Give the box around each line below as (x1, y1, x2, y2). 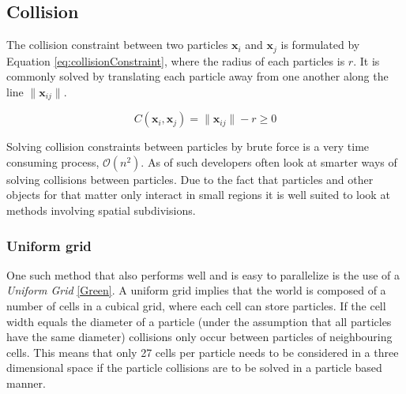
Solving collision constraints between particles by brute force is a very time (6, 138, 370, 155)
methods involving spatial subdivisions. (6, 202, 196, 219)
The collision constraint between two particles (6, 36, 228, 53)
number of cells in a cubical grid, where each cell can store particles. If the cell (6, 298, 386, 314)
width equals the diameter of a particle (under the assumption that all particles (6, 313, 392, 329)
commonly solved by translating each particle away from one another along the (6, 68, 389, 84)
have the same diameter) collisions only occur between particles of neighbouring (6, 328, 393, 345)
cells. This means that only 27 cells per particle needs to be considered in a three (6, 343, 399, 360)
